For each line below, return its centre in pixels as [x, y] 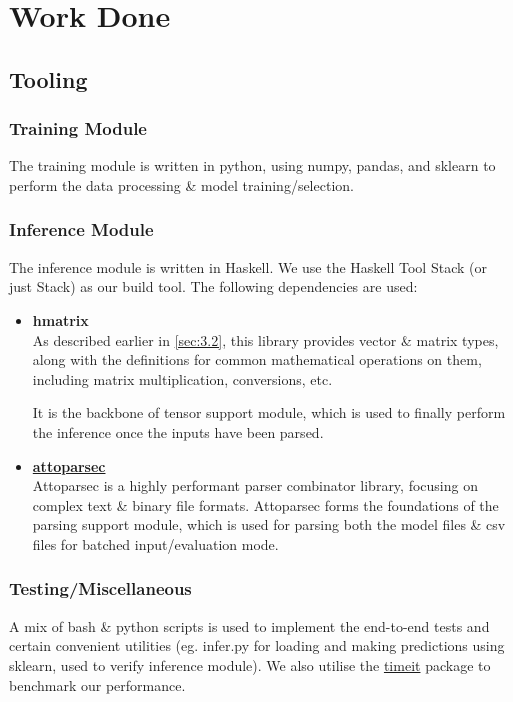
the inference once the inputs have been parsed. [178, 431]
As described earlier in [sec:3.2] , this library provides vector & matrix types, [265, 339]
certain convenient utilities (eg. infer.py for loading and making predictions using [257, 645]
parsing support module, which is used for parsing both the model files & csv [269, 524]
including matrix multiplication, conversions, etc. [182, 378]
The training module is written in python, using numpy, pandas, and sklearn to [252, 165]
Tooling [48, 78]
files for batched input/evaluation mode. [155, 543]
